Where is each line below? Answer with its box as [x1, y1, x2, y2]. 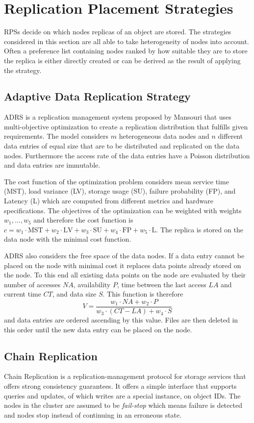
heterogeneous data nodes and [119, 131, 209, 141]
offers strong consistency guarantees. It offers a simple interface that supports [4, 381, 237, 391]
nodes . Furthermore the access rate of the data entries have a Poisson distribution [4, 150, 250, 160]
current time [4, 289, 41, 299]
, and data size [52, 289, 97, 299]
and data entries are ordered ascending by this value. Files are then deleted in [4, 315, 238, 325]
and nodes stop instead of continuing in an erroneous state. [4, 409, 182, 420]
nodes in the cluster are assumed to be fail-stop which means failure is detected [4, 400, 242, 410]
